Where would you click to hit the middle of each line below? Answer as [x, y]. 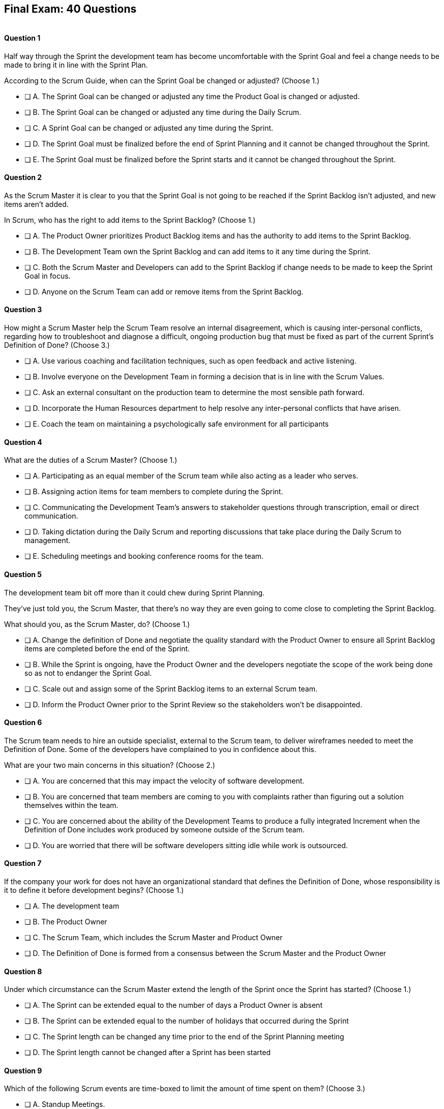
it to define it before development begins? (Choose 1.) [94, 890]
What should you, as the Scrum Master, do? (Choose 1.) [97, 624]
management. [48, 541]
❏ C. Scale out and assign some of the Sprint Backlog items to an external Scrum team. [171, 688]
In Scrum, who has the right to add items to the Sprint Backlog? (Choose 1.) [130, 220]
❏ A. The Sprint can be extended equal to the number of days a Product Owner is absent [173, 1005]
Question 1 [22, 38]
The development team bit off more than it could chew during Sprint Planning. [135, 592]
